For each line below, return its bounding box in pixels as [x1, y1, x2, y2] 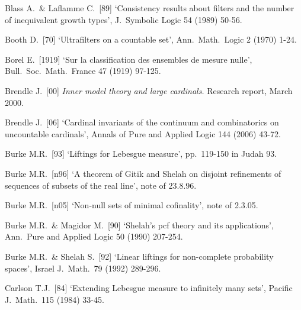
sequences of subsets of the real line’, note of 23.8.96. [5, 179, 197, 191]
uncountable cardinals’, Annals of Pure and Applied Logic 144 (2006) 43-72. [5, 127, 281, 140]
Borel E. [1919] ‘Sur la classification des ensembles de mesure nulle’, [5, 53, 252, 65]
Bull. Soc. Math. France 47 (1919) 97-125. [5, 64, 161, 77]
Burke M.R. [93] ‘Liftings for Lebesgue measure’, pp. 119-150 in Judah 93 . [5, 147, 277, 160]
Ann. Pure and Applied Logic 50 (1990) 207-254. [5, 230, 183, 243]
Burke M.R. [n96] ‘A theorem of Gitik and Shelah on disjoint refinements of [5, 167, 281, 179]
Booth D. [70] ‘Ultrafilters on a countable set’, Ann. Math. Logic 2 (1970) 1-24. [5, 33, 297, 46]
